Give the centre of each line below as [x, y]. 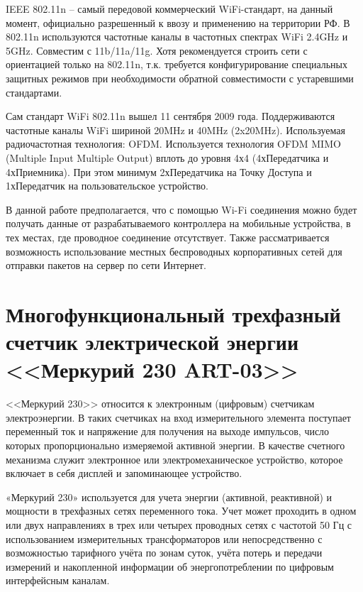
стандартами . [34, 92]
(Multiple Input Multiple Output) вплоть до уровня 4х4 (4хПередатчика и [167, 157]
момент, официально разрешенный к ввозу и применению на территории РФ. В [178, 22]
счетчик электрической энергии [152, 342]
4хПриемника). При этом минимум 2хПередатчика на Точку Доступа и [159, 171]
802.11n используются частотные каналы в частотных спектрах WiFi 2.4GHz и [177, 37]
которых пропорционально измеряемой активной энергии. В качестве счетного [175, 445]
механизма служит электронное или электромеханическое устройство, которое [174, 459]
